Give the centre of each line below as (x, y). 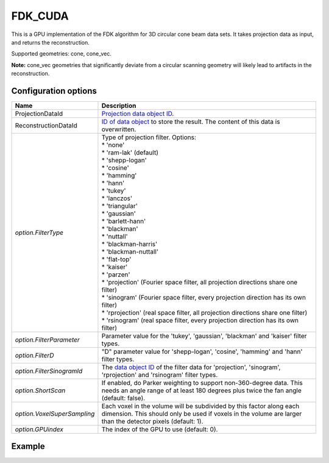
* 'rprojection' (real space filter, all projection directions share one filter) (204, 313)
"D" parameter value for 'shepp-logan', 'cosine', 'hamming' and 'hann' (202, 352)
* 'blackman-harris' (129, 244)
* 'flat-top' (116, 259)
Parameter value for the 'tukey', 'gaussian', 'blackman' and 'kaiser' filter (204, 336)
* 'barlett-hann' (124, 221)
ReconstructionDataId (46, 126)
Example (28, 446)
